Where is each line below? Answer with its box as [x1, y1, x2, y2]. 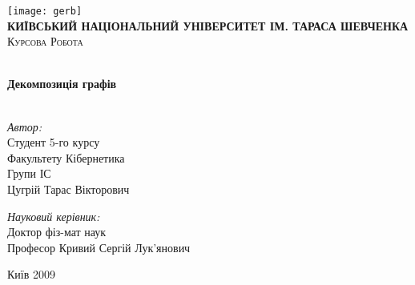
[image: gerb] [7, 6, 83, 17]
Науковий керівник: [7, 207, 100, 224]
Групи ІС [7, 165, 51, 182]
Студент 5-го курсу [7, 134, 100, 151]
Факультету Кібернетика [7, 149, 125, 166]
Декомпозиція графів [7, 75, 117, 92]
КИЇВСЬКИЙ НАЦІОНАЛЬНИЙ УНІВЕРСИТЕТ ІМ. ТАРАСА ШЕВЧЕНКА [7, 17, 409, 34]
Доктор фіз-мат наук [7, 223, 107, 240]
